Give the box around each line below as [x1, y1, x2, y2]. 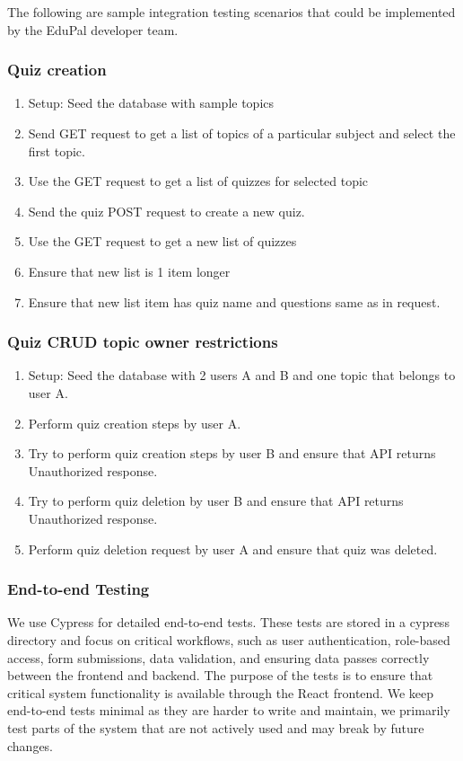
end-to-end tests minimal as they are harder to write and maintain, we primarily [7, 701, 450, 720]
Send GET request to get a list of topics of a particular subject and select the [28, 124, 456, 142]
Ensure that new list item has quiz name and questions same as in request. [28, 292, 441, 311]
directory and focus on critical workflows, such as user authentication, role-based [7, 630, 450, 649]
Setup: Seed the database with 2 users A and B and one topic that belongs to [28, 366, 456, 385]
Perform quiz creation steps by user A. [28, 413, 241, 432]
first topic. [28, 141, 85, 160]
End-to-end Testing [7, 578, 150, 600]
